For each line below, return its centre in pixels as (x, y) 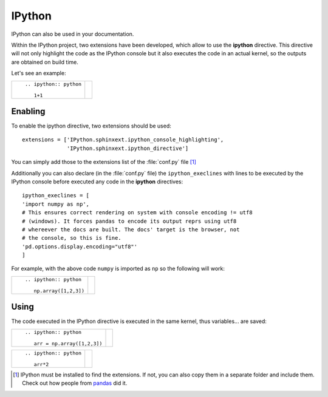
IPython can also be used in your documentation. (73, 34)
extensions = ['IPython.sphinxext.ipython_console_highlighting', (123, 140)
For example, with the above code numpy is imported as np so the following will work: (118, 269)
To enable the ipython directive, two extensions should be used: (91, 126)
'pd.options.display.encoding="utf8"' (80, 246)
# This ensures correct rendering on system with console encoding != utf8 (137, 213)
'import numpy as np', (56, 204)
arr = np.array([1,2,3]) (68, 343)
